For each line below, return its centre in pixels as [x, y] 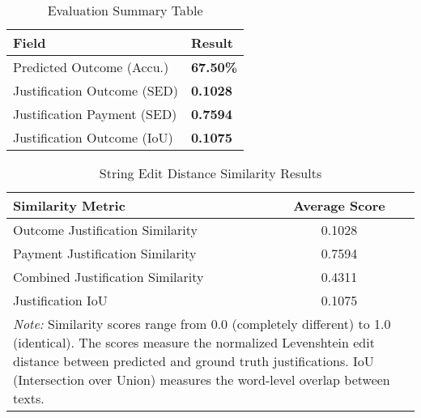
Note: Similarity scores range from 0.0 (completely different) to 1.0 [202, 324]
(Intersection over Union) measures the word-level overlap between [202, 380]
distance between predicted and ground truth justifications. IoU [193, 361]
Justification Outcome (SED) [96, 90]
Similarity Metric [69, 205]
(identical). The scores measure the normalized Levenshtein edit [194, 342]
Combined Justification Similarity [108, 277]
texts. [29, 398]
